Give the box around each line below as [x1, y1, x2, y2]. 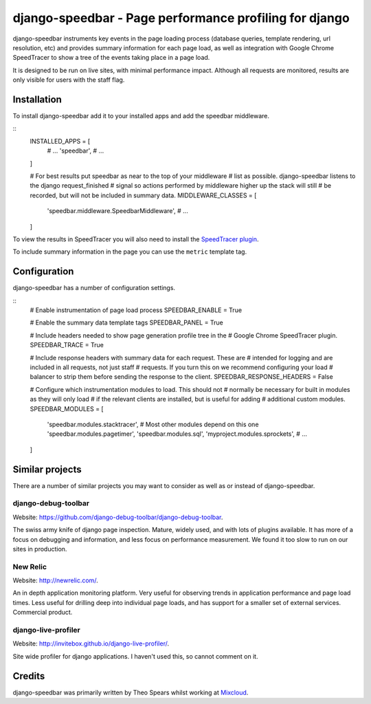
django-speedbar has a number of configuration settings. [12, 284, 175, 292]
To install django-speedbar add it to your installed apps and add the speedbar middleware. [12, 112, 269, 120]
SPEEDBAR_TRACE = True [30, 341, 104, 349]
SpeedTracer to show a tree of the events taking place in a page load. [12, 54, 210, 62]
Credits [12, 670, 45, 682]
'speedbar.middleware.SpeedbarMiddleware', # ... [47, 207, 188, 215]
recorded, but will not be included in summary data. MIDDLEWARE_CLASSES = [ [30, 191, 257, 199]
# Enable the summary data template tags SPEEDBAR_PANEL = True [30, 318, 223, 327]
